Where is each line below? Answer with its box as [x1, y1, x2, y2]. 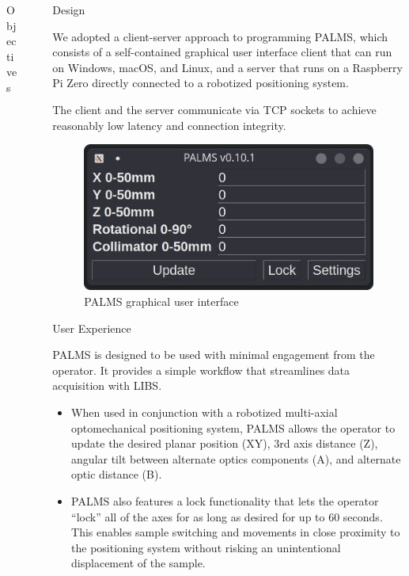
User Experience [52, 319, 131, 336]
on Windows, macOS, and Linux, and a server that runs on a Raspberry [52, 59, 403, 75]
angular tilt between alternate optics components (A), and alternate [71, 450, 401, 467]
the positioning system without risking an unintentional [71, 539, 341, 555]
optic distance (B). [71, 466, 162, 483]
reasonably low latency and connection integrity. [52, 116, 286, 133]
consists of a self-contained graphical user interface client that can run [52, 44, 392, 60]
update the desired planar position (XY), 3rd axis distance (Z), [71, 435, 378, 452]
